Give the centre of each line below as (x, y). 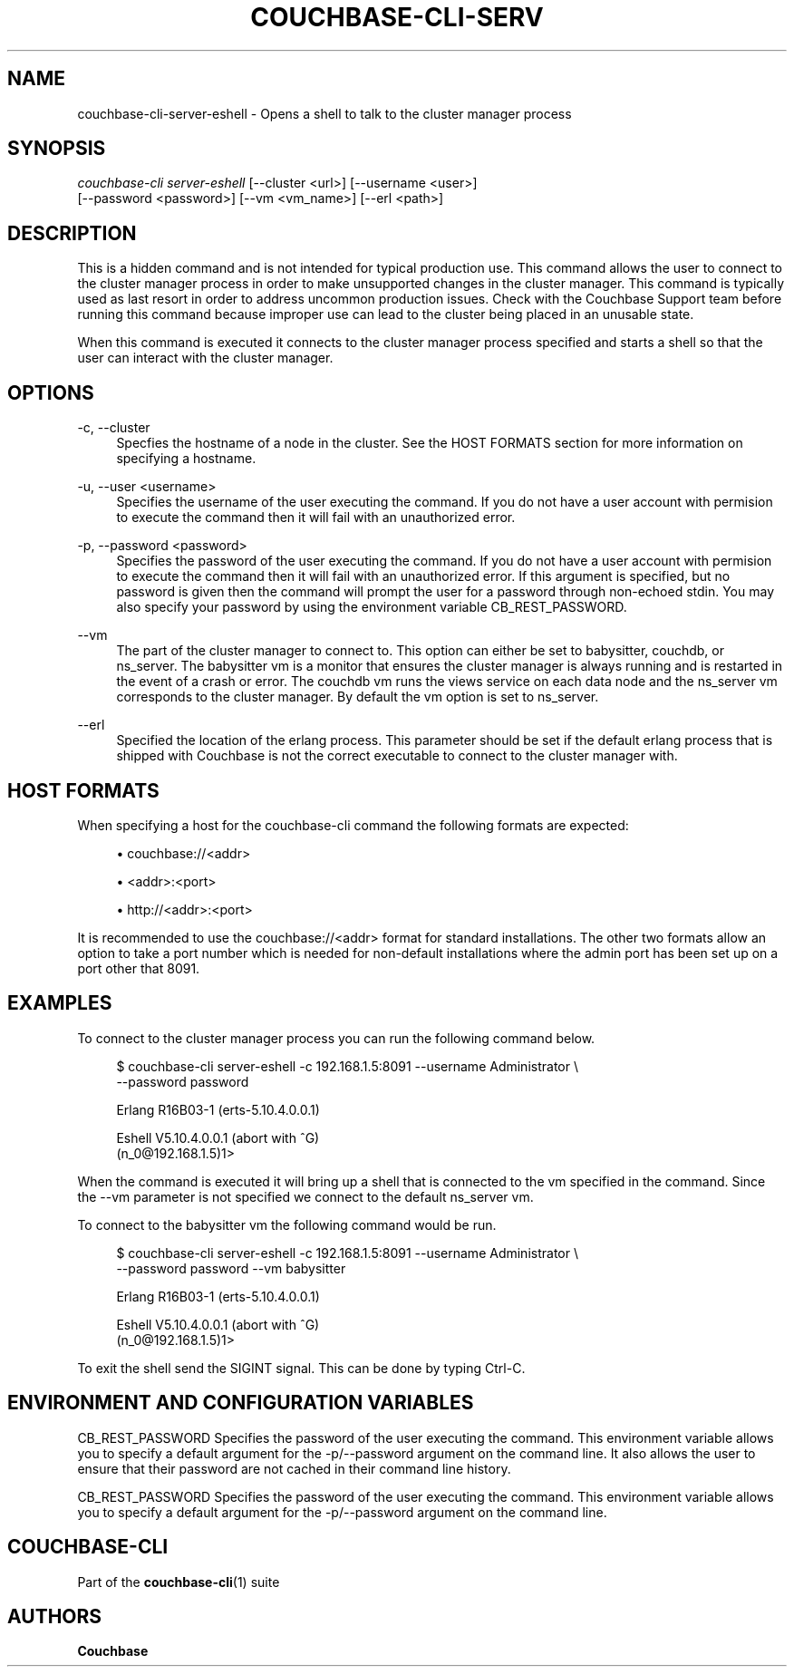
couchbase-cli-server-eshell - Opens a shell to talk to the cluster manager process (324, 113)
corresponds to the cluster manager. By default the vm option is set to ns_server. (358, 697)
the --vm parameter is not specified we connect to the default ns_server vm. (305, 1196)
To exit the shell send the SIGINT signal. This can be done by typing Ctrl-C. (301, 1368)
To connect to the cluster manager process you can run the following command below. (336, 1038)
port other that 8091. (139, 968)
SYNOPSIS (57, 149)
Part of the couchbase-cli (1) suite (179, 1582)
